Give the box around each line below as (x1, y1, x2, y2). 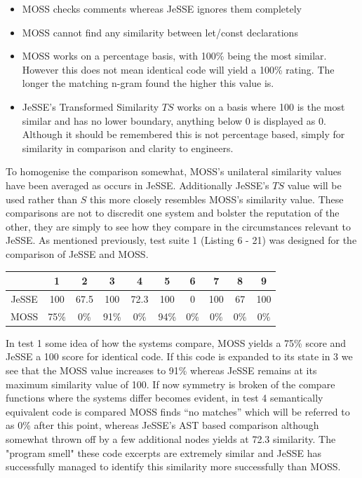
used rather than (6, 191, 78, 206)
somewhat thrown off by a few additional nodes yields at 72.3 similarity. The (6, 431, 336, 446)
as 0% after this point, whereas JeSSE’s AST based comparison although (6, 418, 319, 432)
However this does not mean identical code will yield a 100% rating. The (22, 62, 335, 76)
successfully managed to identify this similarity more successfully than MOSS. (6, 459, 341, 474)
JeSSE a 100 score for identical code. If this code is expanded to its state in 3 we (6, 349, 353, 364)
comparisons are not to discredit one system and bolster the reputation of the (6, 205, 340, 220)
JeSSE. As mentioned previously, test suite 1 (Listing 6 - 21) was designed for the (6, 233, 357, 247)
